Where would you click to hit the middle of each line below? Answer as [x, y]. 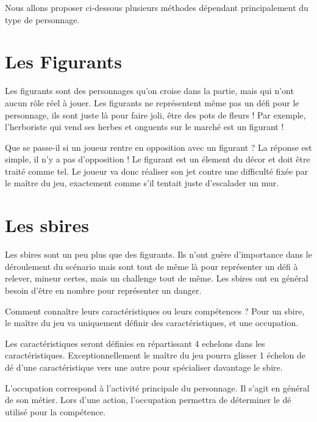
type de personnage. [42, 19]
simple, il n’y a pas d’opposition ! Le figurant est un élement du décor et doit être [158, 159]
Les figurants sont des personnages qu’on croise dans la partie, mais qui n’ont [149, 91]
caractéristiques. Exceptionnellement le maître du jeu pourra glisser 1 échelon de [155, 355]
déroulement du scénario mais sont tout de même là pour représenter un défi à [151, 266]
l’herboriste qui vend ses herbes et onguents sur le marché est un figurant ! [144, 127]
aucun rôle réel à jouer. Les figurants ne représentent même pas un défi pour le [152, 102]
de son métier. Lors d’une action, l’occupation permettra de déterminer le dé [148, 400]
